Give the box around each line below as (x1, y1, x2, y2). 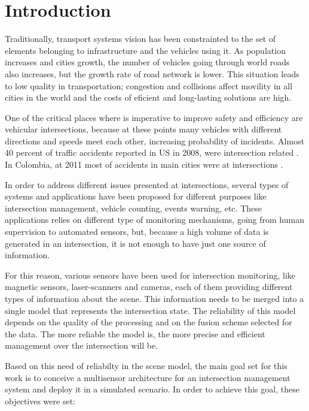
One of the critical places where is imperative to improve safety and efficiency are (5, 111, 303, 123)
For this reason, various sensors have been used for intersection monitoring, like (5, 268, 296, 281)
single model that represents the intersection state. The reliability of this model (5, 304, 296, 316)
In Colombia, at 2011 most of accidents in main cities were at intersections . (5, 158, 283, 171)
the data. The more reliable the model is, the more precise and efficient (5, 327, 265, 340)
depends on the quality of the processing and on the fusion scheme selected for (5, 316, 292, 328)
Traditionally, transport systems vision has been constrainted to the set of (5, 32, 276, 45)
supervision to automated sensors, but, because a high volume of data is (5, 225, 269, 238)
